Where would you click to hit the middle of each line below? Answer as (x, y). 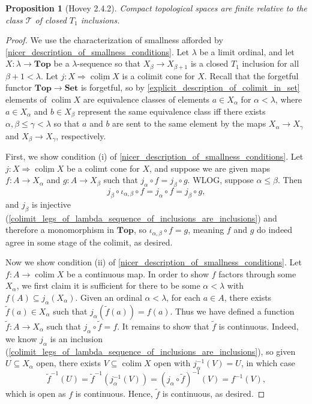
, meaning (206, 230)
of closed (51, 20)
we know (21, 338)
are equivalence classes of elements (146, 99)
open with (172, 363)
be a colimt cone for (103, 168)
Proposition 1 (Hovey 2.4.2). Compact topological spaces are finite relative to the (156, 8)
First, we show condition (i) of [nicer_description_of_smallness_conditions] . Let (154, 156)
